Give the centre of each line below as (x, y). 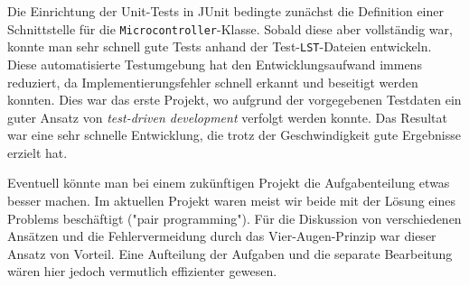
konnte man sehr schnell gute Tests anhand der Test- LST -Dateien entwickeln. (220, 46)
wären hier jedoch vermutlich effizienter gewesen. (142, 271)
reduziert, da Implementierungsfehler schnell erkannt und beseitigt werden (213, 82)
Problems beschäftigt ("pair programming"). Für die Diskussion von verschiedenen (234, 218)
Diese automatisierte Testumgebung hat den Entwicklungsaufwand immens (215, 64)
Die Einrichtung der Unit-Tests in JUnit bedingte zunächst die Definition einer (225, 11)
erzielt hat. (38, 152)
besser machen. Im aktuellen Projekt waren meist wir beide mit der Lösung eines (231, 201)
